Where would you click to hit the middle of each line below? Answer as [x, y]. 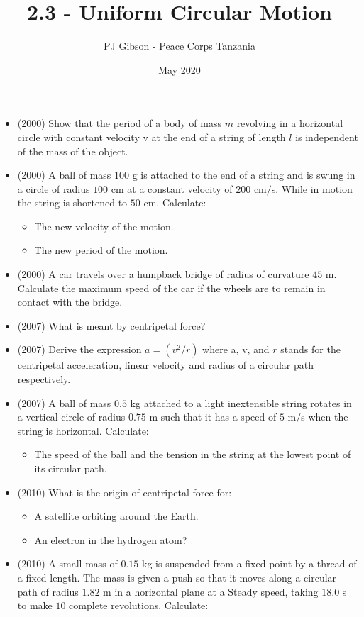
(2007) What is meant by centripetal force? [111, 325]
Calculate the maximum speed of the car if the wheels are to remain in [171, 288]
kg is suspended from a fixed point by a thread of [249, 563]
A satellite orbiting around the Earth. [116, 516]
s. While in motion [312, 188]
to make [35, 605]
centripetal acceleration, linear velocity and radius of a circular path [166, 365]
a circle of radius [54, 188]
